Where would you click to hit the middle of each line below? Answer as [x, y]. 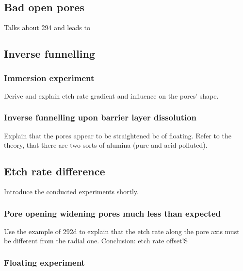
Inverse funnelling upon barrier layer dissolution [100, 117]
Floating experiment [44, 262]
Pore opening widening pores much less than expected [112, 213]
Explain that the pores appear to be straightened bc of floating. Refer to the [118, 135]
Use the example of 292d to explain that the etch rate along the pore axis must [122, 231]
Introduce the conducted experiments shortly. [71, 191]
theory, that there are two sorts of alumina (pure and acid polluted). [106, 145]
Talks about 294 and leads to [47, 27]
